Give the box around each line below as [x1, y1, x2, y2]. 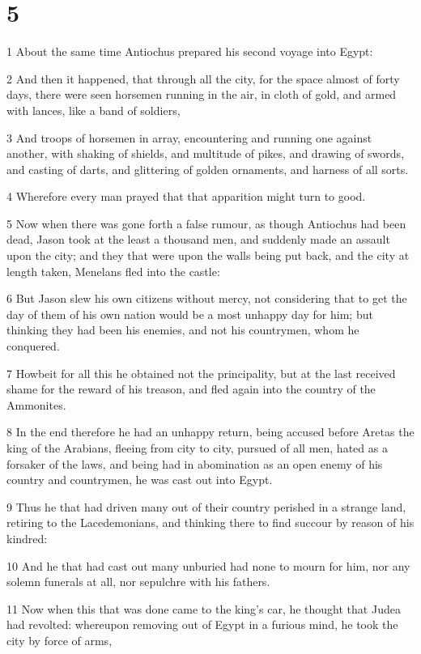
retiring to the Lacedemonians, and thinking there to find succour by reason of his [6, 514, 415, 531]
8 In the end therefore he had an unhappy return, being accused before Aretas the [6, 423, 415, 440]
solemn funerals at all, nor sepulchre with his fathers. [6, 573, 270, 590]
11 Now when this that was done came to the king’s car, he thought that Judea [6, 600, 401, 617]
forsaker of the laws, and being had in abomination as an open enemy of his [6, 455, 383, 472]
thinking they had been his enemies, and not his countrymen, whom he [6, 321, 359, 338]
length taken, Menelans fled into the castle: [6, 262, 220, 279]
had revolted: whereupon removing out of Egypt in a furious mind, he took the [6, 616, 398, 633]
